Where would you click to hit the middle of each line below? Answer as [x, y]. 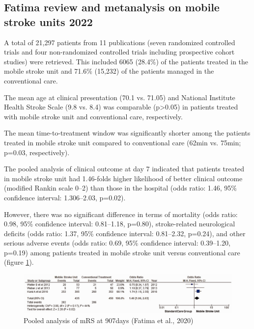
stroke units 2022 [48, 21]
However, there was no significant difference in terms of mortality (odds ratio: [121, 214]
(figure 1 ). [19, 262]
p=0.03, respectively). [37, 152]
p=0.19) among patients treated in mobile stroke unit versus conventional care [122, 252]
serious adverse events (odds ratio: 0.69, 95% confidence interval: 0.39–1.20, [117, 243]
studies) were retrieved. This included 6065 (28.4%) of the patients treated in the [126, 61]
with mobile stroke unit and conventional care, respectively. [93, 116]
